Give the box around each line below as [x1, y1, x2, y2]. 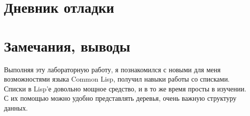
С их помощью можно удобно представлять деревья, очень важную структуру [4, 93, 237, 103]
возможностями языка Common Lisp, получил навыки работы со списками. [4, 74, 230, 84]
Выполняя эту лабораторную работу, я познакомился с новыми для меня [4, 64, 221, 74]
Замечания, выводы [4, 35, 130, 56]
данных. [4, 102, 28, 113]
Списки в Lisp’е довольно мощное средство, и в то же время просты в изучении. [4, 83, 247, 93]
